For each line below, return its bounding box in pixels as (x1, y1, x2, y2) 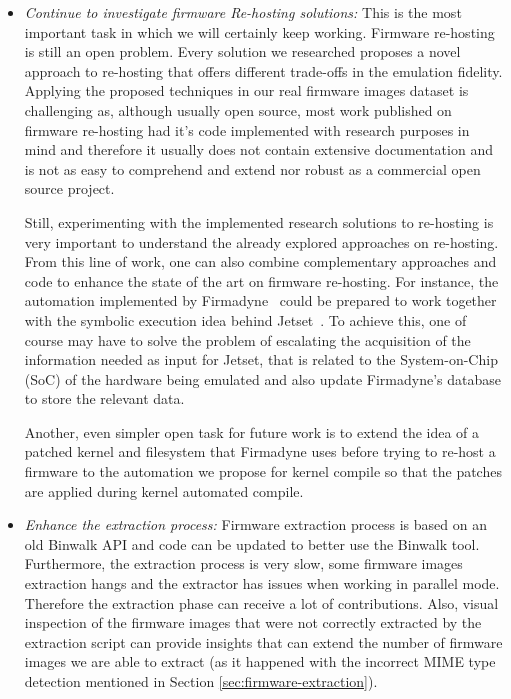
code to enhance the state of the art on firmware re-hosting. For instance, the (24, 270, 499, 291)
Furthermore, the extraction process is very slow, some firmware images (24, 553, 463, 574)
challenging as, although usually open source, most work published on (24, 99, 452, 120)
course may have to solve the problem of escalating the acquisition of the (24, 329, 471, 350)
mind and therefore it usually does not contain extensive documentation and (24, 139, 493, 160)
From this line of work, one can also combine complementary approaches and (24, 251, 497, 272)
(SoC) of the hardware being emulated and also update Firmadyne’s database (24, 368, 501, 389)
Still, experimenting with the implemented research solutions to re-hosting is (24, 211, 494, 232)
